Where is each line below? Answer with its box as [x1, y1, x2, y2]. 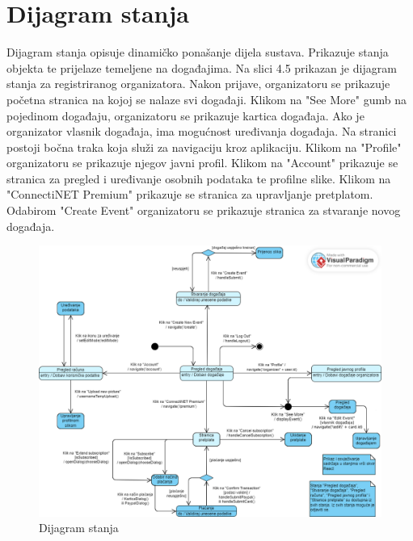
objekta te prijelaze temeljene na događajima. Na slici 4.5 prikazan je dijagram [6, 59, 397, 76]
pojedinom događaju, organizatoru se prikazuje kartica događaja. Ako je [6, 107, 365, 124]
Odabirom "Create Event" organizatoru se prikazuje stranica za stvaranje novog [6, 202, 401, 219]
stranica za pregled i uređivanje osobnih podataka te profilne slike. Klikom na [6, 170, 391, 187]
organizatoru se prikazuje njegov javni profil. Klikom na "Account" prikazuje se [6, 154, 398, 171]
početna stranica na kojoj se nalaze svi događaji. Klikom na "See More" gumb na [6, 90, 407, 107]
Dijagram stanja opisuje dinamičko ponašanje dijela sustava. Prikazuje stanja [6, 44, 389, 61]
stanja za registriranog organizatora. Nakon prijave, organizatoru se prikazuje [6, 75, 390, 92]
